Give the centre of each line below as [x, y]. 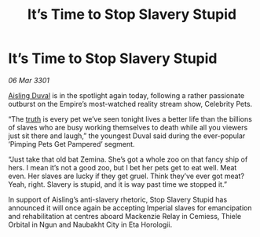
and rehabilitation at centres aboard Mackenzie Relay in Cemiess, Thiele [125, 216]
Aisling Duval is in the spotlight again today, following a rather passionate [126, 95]
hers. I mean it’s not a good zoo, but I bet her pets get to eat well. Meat [123, 167]
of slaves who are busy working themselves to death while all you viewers [128, 127]
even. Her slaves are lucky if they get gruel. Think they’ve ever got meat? [126, 176]
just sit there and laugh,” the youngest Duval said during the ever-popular [127, 136]
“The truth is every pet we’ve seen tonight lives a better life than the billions [130, 118]
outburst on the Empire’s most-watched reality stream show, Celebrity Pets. [130, 104]
